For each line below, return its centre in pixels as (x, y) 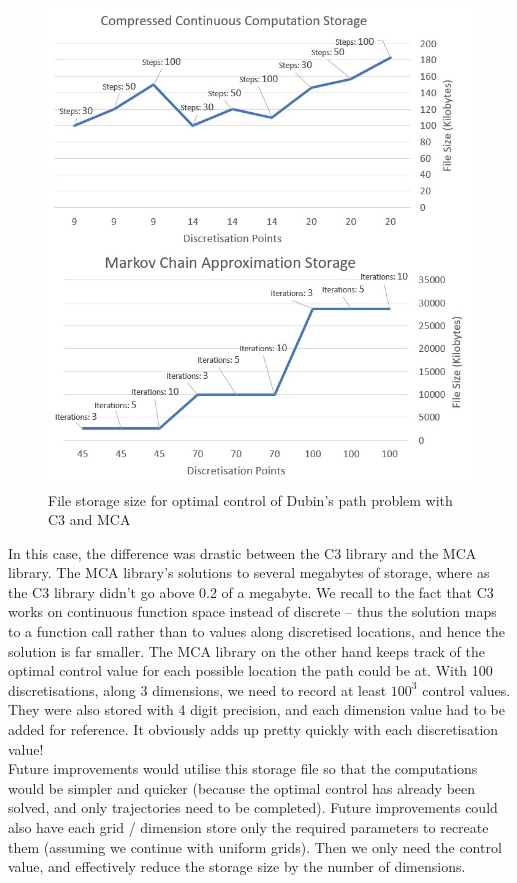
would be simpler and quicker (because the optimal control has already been (242, 787)
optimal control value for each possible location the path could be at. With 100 (250, 670)
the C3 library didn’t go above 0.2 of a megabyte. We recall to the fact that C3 (251, 591)
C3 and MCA (89, 519)
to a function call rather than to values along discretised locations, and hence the (257, 631)
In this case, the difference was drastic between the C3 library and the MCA (242, 552)
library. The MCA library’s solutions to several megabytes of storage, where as (249, 572)
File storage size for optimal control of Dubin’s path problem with (250, 499)
